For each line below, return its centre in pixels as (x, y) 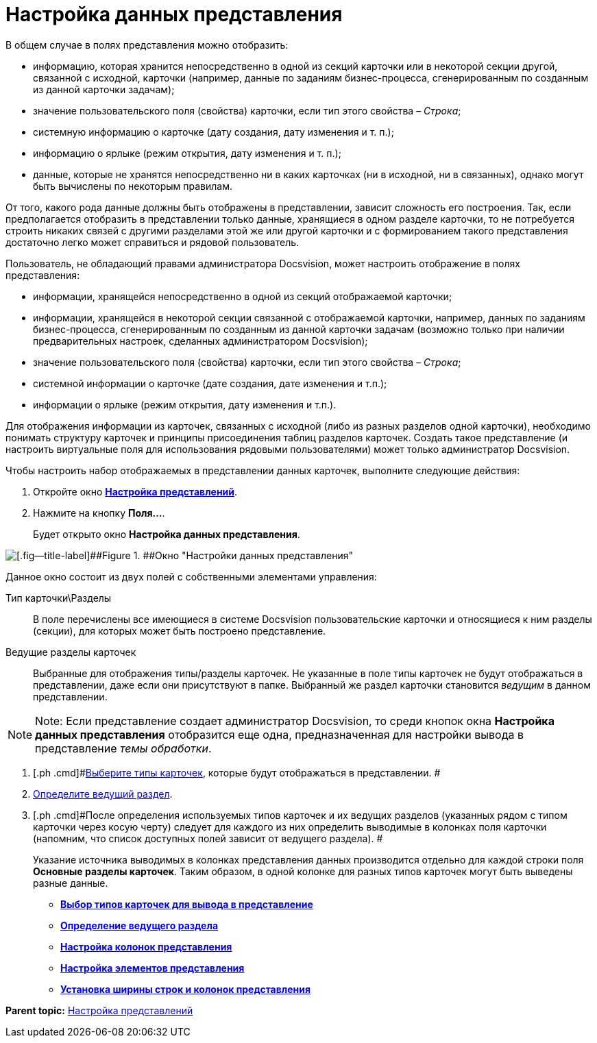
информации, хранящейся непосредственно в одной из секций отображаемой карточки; (243, 296)
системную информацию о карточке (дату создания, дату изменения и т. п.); (214, 132)
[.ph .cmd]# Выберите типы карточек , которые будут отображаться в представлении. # (237, 772)
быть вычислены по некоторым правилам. (133, 186)
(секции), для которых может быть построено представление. (180, 630)
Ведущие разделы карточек (71, 652)
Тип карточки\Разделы (59, 598)
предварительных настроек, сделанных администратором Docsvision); (200, 341)
